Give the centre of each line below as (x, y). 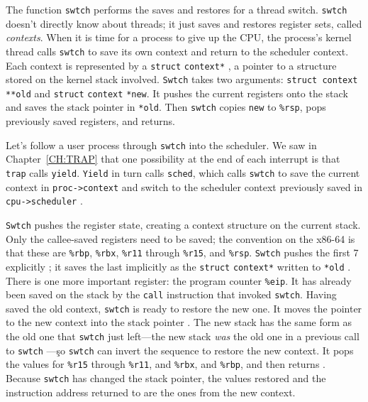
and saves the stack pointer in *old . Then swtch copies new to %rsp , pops (166, 107)
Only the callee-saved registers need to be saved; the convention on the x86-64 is (180, 238)
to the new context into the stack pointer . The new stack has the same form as (179, 322)
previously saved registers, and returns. (90, 121)
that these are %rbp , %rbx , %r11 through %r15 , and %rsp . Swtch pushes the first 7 (182, 252)
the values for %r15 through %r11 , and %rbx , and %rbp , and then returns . (166, 364)
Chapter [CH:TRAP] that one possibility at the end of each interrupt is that (173, 159)
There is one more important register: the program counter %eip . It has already (179, 280)
